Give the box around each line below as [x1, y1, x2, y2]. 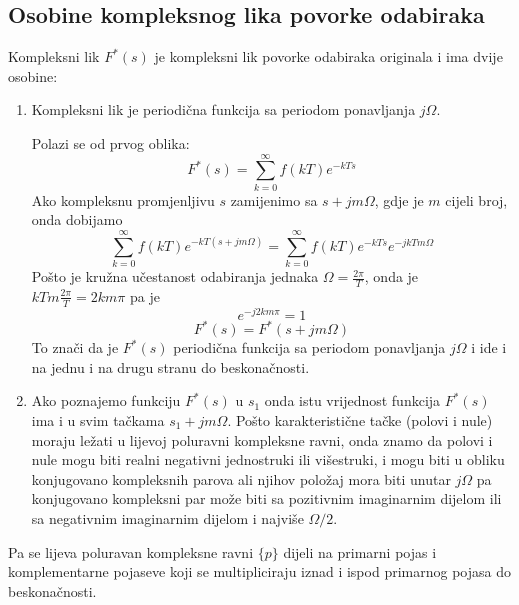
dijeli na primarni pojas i [283, 541, 437, 562]
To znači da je [31, 337, 119, 358]
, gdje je [374, 189, 424, 210]
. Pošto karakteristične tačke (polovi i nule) [227, 410, 493, 431]
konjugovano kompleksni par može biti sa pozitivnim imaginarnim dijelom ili [31, 488, 502, 509]
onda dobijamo [31, 209, 123, 230]
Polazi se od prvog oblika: [31, 132, 190, 153]
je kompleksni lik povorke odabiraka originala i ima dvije [154, 46, 503, 67]
